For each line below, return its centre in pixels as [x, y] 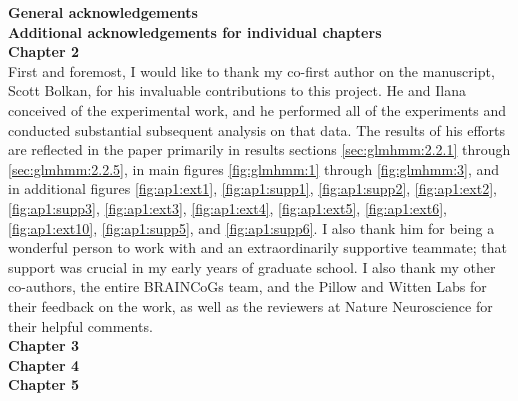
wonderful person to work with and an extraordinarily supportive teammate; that [258, 247]
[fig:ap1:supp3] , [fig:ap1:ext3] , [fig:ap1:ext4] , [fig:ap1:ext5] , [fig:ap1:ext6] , [227, 207]
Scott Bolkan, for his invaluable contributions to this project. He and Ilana [237, 90]
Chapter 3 [44, 345]
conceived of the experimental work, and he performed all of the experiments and [257, 109]
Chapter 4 [44, 364]
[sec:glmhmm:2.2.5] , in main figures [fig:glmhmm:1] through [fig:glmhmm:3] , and [254, 168]
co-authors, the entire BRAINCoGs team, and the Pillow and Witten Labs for [247, 286]
